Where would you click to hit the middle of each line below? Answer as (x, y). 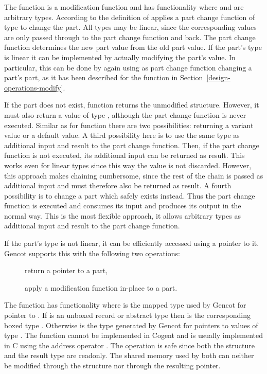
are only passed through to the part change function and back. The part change (130, 37)
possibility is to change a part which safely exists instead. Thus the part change (130, 195)
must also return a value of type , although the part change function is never (125, 114)
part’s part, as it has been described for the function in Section (104, 77)
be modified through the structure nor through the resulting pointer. (112, 365)
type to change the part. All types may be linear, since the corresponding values (130, 27)
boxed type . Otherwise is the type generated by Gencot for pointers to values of (131, 325)
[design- (219, 77)
